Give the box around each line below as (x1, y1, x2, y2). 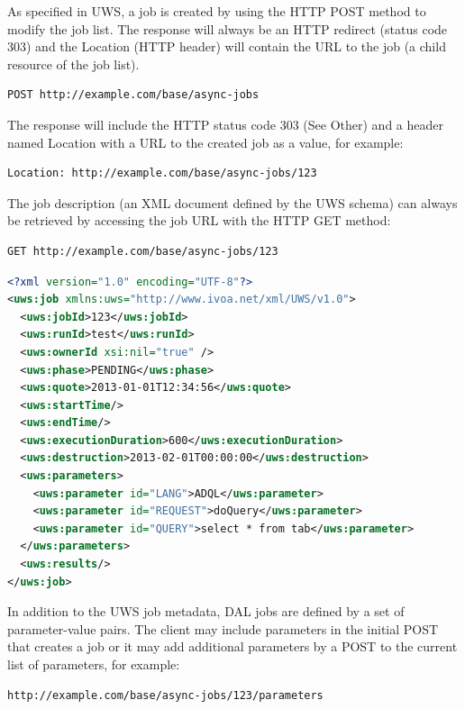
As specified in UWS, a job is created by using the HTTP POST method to (7, 2, 426, 20)
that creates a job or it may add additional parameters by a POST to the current (7, 637, 458, 656)
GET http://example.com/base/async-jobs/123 (7, 244, 278, 258)
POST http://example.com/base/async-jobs (7, 88, 260, 102)
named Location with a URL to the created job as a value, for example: (7, 132, 404, 151)
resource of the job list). (7, 54, 140, 73)
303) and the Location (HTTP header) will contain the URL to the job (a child (7, 37, 446, 56)
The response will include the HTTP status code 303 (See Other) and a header (7, 114, 443, 133)
